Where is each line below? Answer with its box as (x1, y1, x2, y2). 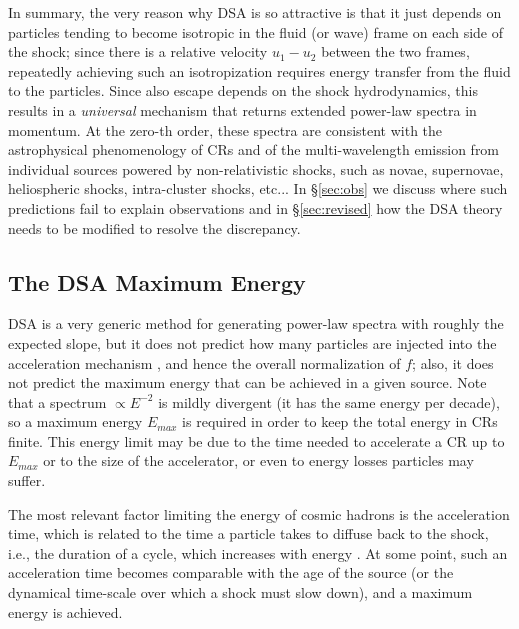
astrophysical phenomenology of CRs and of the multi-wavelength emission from (8, 139, 500, 160)
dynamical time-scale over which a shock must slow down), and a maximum (8, 582, 473, 603)
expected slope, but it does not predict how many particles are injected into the (8, 332, 497, 353)
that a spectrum (8, 391, 107, 412)
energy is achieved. (8, 601, 123, 622)
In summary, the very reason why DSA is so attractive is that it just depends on (8, 2, 502, 22)
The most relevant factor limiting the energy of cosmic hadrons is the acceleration (8, 503, 510, 524)
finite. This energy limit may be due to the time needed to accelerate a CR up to (8, 430, 505, 451)
